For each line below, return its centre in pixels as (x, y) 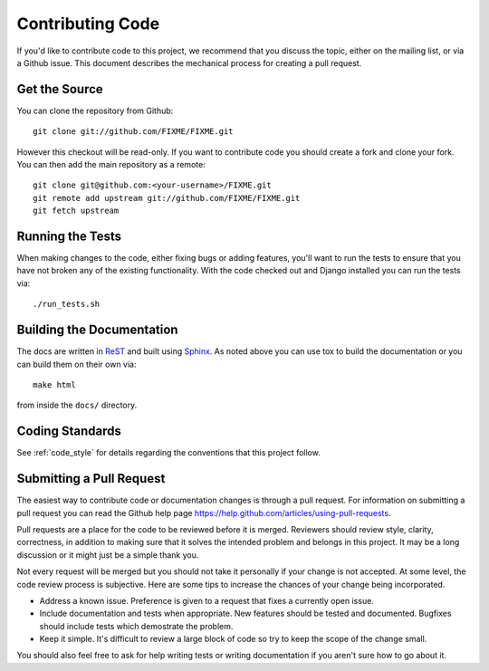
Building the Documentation (97, 330)
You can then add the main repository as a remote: (111, 165)
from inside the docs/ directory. (77, 405)
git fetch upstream (76, 211)
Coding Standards (69, 431)
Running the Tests (69, 236)
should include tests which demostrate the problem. (136, 626)
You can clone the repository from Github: (95, 110)
